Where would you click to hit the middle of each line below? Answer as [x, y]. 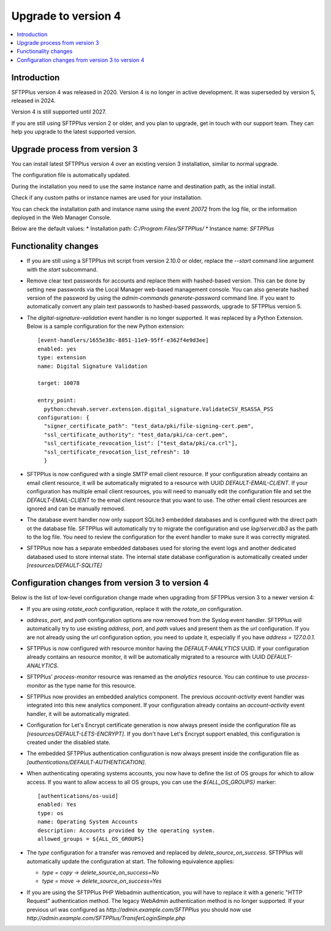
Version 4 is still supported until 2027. [59, 112]
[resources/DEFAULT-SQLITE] [64, 565]
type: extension [62, 358]
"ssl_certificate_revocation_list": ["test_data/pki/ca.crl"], [141, 443]
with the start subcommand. [62, 269]
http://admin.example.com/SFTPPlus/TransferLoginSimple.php [106, 918]
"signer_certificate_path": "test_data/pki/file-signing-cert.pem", [149, 426]
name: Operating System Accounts [88, 822]
